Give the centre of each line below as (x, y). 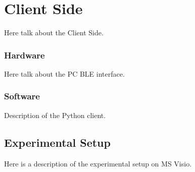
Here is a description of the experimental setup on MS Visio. (98, 163)
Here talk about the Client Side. (54, 33)
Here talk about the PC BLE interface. (64, 73)
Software (22, 96)
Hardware (25, 55)
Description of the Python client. (55, 115)
